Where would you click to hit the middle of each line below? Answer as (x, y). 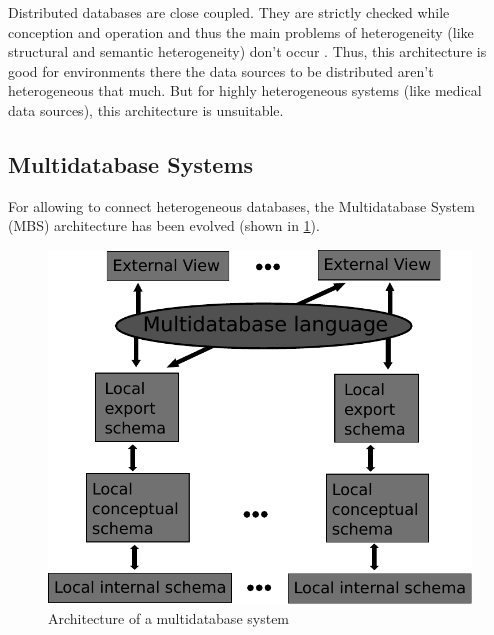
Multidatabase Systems (131, 163)
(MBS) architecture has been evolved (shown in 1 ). (164, 225)
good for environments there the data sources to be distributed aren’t (221, 70)
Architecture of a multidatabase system (169, 617)
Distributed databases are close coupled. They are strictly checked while (229, 12)
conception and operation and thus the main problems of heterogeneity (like (241, 31)
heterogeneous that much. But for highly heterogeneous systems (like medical (245, 90)
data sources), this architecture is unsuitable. (146, 109)
